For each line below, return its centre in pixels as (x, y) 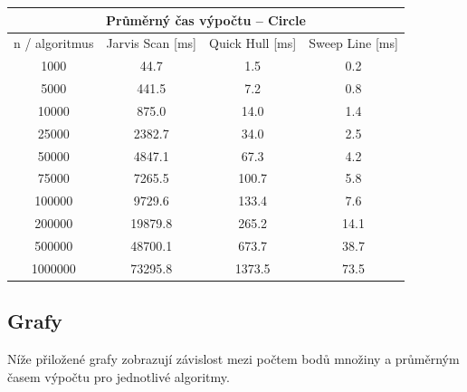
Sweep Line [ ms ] (353, 43)
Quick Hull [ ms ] (253, 43)
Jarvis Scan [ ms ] (151, 43)
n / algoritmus (54, 43)
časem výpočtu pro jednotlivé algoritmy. (119, 376)
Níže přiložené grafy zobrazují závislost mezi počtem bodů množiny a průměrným (233, 359)
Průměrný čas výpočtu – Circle (206, 19)
